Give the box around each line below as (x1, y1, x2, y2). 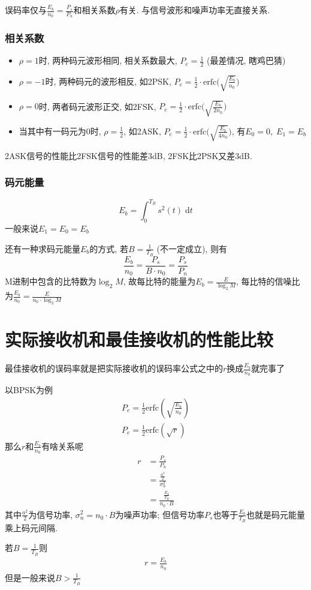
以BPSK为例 (5, 384, 53, 396)
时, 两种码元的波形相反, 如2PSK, (45, 74, 171, 87)
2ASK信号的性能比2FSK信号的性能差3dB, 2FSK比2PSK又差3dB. (5, 149, 252, 161)
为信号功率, (28, 508, 73, 520)
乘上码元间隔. (5, 521, 58, 534)
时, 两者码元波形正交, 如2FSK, (38, 100, 156, 112)
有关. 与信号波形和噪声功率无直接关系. (119, 4, 270, 16)
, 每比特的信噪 (235, 275, 292, 287)
